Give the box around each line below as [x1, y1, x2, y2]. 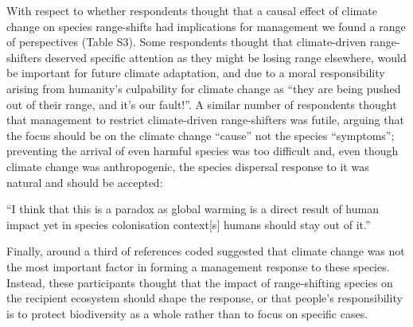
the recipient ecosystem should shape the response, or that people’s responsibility [6, 290, 403, 306]
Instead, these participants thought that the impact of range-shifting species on [6, 274, 393, 290]
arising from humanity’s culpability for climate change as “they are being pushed [6, 80, 401, 96]
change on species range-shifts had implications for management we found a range [6, 18, 406, 34]
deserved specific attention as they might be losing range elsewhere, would [45, 49, 407, 65]
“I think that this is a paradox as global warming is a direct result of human [6, 200, 379, 217]
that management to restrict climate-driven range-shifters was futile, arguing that [6, 111, 404, 128]
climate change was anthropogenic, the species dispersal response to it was [6, 158, 369, 174]
